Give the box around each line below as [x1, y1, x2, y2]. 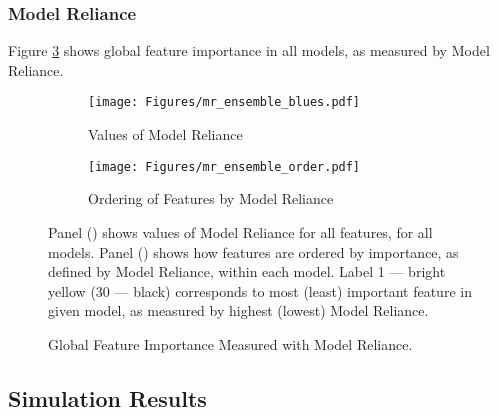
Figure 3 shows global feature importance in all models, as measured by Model [8, 40, 490, 61]
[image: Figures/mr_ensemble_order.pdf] [88, 159, 361, 174]
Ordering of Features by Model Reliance [88, 188, 334, 209]
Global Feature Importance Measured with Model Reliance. [48, 333, 413, 354]
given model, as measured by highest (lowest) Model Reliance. [48, 300, 429, 321]
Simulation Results [8, 382, 207, 413]
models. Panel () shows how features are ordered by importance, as [48, 241, 459, 262]
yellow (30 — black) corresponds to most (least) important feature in [48, 280, 472, 301]
